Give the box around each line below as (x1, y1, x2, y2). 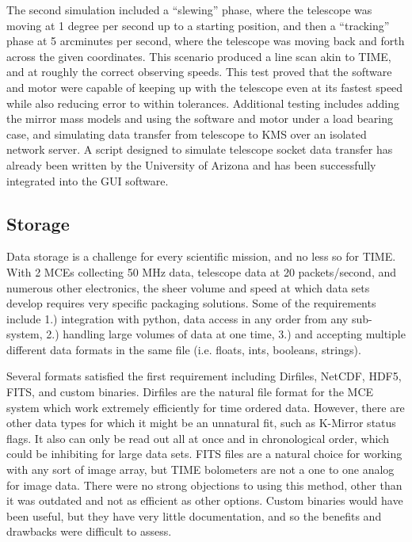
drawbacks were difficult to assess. (6, 523, 172, 540)
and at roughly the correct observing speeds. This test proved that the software (6, 63, 392, 80)
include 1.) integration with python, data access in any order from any (6, 310, 349, 326)
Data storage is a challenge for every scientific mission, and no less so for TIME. (6, 248, 396, 265)
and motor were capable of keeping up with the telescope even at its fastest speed (6, 78, 403, 95)
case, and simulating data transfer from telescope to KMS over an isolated (6, 125, 367, 142)
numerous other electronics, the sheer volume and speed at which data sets (6, 279, 370, 296)
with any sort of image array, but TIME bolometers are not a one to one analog (6, 461, 395, 478)
